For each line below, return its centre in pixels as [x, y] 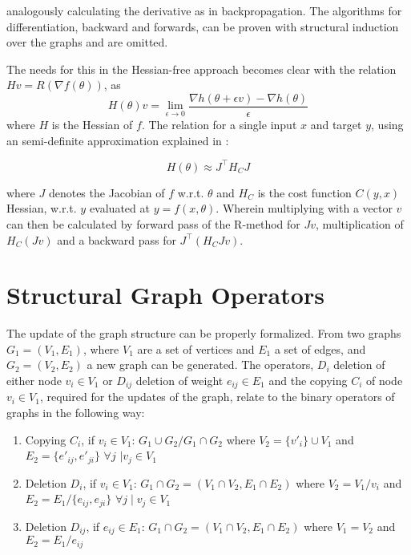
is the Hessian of [92, 125]
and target [336, 125]
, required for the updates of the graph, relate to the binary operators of [217, 397]
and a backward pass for [117, 239]
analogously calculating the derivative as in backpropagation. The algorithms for [204, 10]
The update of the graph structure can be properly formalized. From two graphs [204, 333]
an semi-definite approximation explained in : [118, 140]
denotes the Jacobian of [107, 192]
